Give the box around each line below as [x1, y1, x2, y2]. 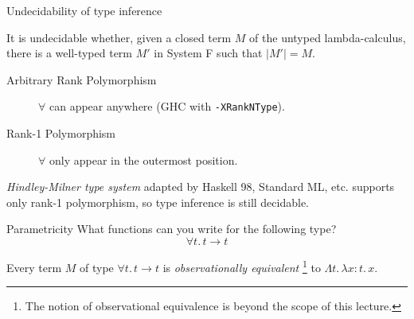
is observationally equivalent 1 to [162, 257, 321, 275]
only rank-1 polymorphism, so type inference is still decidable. [6, 193, 310, 210]
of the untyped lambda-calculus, [249, 29, 406, 45]
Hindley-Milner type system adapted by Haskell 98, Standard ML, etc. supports [6, 178, 395, 195]
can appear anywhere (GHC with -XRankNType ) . [49, 98, 285, 115]
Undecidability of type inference [6, 2, 162, 18]
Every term [6, 259, 62, 275]
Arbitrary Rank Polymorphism [6, 71, 157, 88]
